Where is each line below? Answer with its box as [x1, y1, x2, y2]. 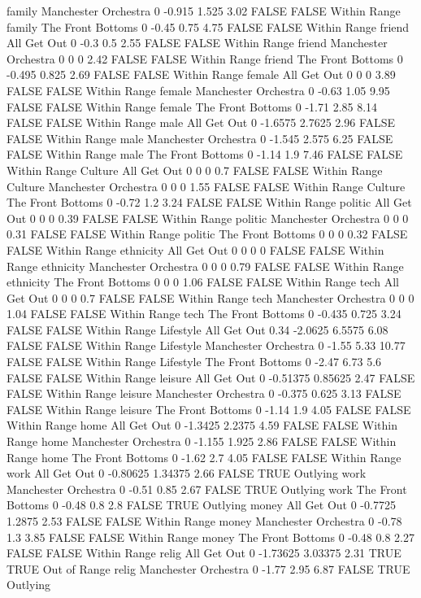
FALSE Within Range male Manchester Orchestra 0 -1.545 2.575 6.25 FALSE [7, 129, 393, 146]
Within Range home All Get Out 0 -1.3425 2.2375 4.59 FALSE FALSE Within [7, 417, 397, 434]
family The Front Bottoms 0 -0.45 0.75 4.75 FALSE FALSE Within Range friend [7, 18, 410, 35]
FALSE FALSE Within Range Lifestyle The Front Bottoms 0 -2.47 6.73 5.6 [7, 353, 382, 370]
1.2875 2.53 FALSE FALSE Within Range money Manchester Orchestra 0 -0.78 [7, 513, 402, 529]
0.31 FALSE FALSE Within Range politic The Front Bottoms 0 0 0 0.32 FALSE [7, 225, 408, 242]
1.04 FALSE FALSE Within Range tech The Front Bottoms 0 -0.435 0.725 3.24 [7, 305, 401, 322]
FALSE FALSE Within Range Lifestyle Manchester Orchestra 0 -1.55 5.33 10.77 [7, 337, 406, 354]
